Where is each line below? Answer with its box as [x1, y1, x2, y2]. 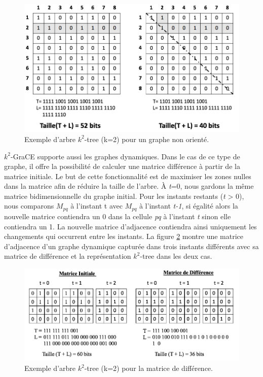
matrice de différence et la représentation [4, 251, 131, 261]
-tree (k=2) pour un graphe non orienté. [84, 133, 209, 144]
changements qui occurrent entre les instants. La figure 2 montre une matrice [4, 231, 244, 242]
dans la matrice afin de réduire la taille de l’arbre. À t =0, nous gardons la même [4, 181, 254, 191]
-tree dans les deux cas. [140, 251, 212, 261]
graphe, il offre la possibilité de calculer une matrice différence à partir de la [4, 161, 240, 172]
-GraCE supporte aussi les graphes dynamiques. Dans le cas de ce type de [10, 151, 240, 161]
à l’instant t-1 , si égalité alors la [139, 200, 238, 211]
